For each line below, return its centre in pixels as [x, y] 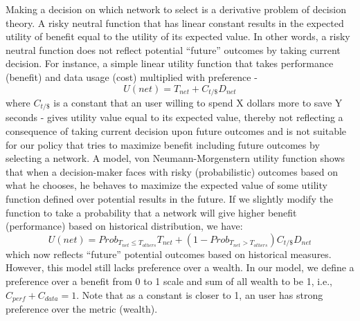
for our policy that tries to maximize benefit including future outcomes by [163, 144]
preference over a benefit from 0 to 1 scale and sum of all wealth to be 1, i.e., [169, 281]
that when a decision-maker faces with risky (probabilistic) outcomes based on [172, 171]
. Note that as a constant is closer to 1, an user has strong [200, 294]
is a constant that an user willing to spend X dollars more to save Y [198, 103]
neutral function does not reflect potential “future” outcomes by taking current [173, 49]
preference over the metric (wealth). [82, 309]
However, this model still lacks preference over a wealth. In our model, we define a [180, 267]
